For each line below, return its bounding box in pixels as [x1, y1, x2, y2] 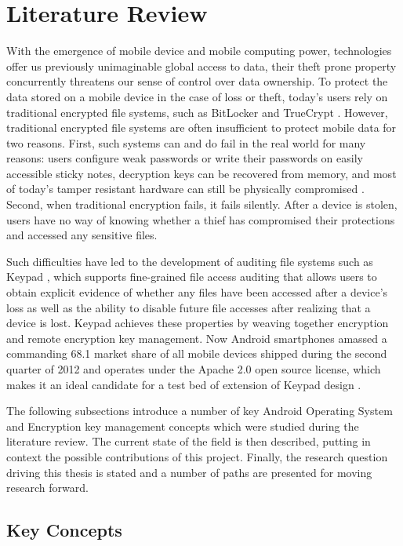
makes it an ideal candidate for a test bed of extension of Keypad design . [6, 376, 361, 392]
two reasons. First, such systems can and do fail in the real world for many [6, 134, 366, 151]
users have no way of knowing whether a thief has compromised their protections [6, 211, 395, 227]
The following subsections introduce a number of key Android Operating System [6, 402, 393, 419]
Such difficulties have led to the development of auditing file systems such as [6, 253, 373, 269]
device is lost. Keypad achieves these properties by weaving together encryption [6, 315, 389, 331]
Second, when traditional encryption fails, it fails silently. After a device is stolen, [6, 196, 398, 213]
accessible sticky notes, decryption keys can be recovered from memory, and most [6, 165, 397, 181]
